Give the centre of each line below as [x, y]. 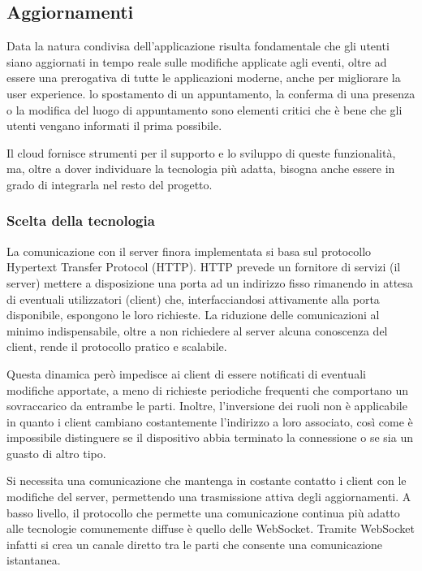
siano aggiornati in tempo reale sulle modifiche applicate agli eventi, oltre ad [197, 61]
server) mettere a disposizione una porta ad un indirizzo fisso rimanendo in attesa [210, 282]
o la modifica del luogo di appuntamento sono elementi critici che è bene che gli [205, 109]
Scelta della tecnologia [81, 221]
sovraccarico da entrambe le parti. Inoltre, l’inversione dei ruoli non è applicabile [207, 406]
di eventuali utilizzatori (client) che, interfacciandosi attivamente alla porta [193, 298]
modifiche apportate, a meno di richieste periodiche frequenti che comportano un [207, 389]
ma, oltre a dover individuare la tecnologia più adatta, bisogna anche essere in [201, 169]
